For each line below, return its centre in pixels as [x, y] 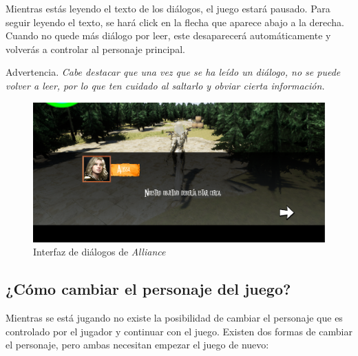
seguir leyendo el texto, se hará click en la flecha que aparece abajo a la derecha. [175, 22]
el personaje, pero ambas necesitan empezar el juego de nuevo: [137, 345]
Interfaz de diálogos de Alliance [99, 252]
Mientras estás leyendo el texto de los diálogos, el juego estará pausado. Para [168, 8]
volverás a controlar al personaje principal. [95, 49]
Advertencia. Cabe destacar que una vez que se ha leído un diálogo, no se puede [173, 72]
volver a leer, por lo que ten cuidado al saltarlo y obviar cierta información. [165, 85]
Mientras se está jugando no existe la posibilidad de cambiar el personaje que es [174, 318]
